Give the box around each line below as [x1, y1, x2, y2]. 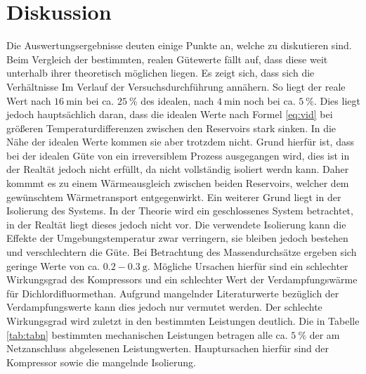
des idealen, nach [140, 93, 214, 108]
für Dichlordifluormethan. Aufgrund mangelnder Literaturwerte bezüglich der [6, 285, 339, 300]
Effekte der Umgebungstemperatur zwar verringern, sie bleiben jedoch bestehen [6, 231, 348, 245]
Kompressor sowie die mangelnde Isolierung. [6, 354, 196, 369]
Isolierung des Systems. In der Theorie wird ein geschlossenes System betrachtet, [6, 203, 353, 218]
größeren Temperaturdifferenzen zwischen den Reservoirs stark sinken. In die [6, 120, 336, 135]
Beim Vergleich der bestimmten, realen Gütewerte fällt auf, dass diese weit [6, 51, 328, 66]
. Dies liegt [313, 93, 360, 108]
